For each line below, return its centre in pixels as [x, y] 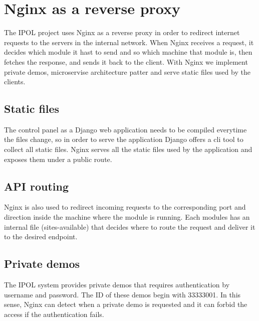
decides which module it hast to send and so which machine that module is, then [128, 52]
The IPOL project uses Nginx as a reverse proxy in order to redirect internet [122, 32]
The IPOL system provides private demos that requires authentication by [117, 285]
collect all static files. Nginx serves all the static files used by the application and [128, 149]
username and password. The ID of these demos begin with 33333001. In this [122, 294]
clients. [15, 82]
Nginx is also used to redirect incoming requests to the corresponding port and [125, 207]
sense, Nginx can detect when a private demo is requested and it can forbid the [126, 304]
